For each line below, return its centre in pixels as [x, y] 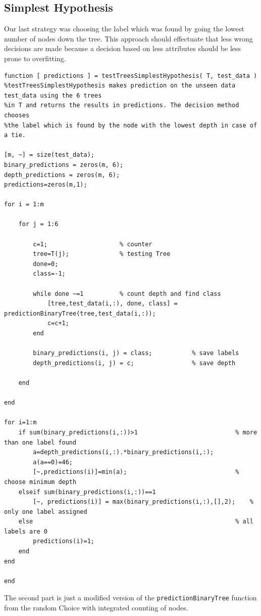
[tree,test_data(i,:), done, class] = [112, 304]
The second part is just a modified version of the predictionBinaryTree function [130, 598]
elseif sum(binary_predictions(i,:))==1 [87, 492]
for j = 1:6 [38, 224]
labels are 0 [26, 531]
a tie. [15, 135]
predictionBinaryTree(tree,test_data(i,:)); [80, 313]
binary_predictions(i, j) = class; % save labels [136, 353]
